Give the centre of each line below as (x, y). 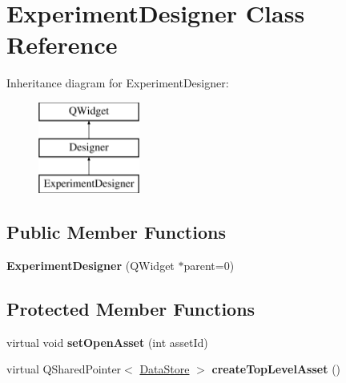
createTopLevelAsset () (276, 369)
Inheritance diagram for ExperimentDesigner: (118, 83)
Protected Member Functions (131, 309)
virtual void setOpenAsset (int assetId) (107, 342)
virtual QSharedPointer (64, 369)
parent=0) (209, 266)
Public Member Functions (116, 232)
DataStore (165, 369)
